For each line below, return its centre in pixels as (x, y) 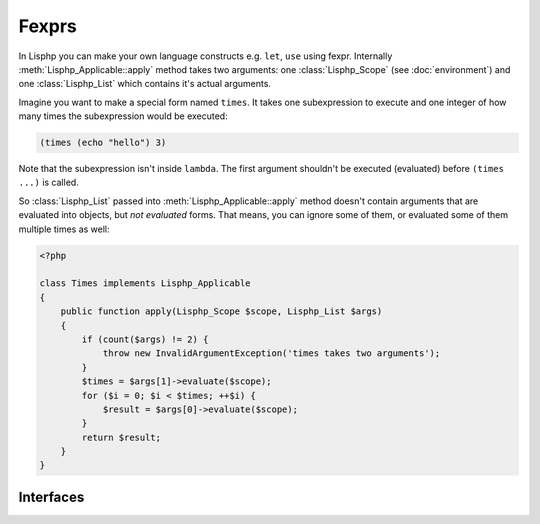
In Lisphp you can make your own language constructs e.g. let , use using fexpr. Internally (205, 56)
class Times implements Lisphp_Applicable (145, 283)
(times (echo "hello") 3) (103, 143)
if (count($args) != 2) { (145, 339)
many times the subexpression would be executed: (123, 116)
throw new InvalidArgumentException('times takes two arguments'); (271, 353)
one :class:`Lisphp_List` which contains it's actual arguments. (145, 84)
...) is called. (48, 182)
